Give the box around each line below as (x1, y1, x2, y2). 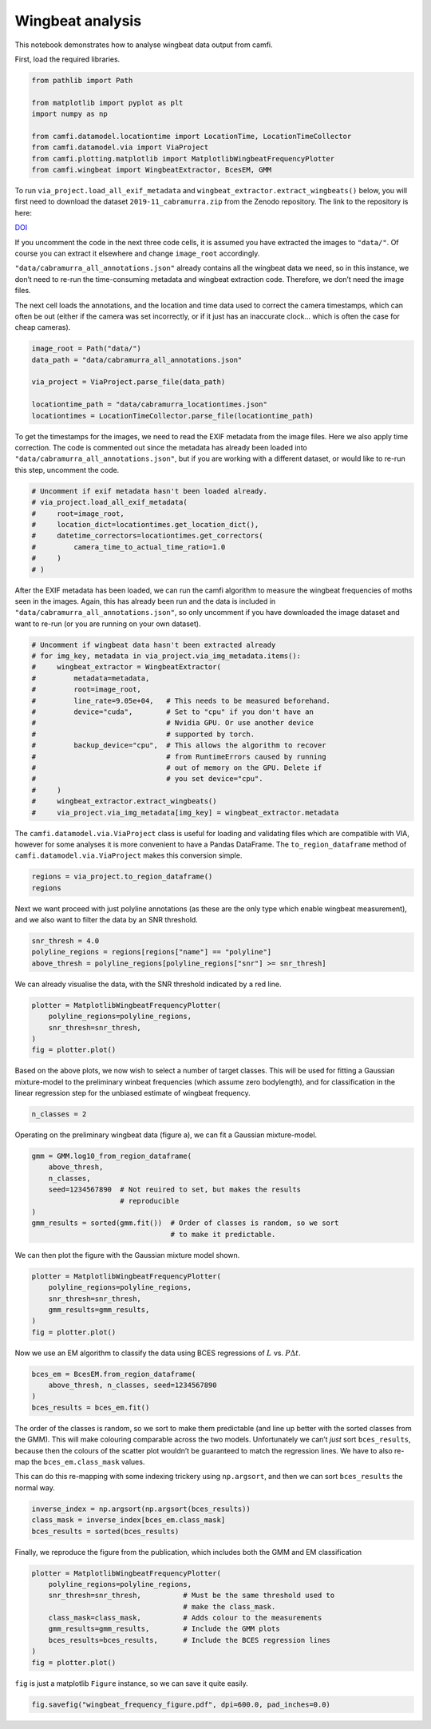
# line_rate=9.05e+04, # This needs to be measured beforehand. (31, 696, 331, 705)
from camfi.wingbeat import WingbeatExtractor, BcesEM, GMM (31, 165, 272, 175)
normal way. (14, 1482, 56, 1493)
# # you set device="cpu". (31, 775, 263, 783)
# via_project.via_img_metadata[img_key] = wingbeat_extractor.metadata (31, 807, 339, 817)
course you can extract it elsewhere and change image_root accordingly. (14, 248, 260, 258)
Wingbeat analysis (14, 12, 142, 30)
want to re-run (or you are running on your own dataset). (14, 619, 201, 629)
